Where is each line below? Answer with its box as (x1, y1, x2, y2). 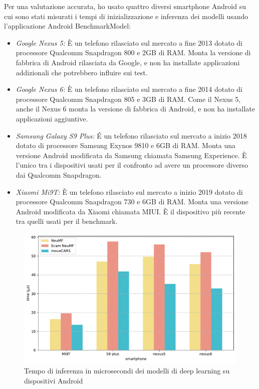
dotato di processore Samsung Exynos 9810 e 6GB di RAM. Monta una (16, 140, 235, 151)
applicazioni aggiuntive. (16, 113, 88, 123)
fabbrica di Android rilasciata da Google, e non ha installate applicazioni (16, 57, 240, 67)
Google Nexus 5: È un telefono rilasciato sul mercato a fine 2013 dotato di (16, 37, 242, 48)
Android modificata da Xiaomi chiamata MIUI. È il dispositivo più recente (16, 206, 245, 216)
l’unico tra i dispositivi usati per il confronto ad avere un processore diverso (16, 160, 248, 170)
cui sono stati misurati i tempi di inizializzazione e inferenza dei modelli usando (4, 11, 248, 21)
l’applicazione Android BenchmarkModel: (4, 21, 131, 31)
